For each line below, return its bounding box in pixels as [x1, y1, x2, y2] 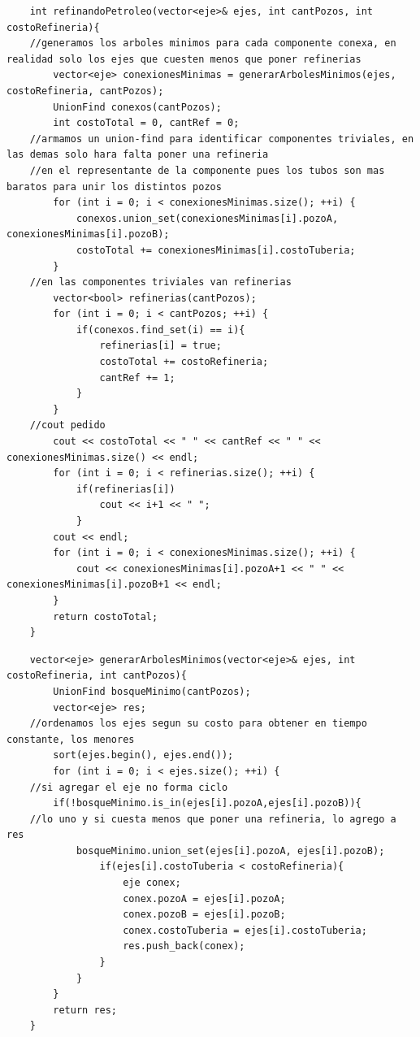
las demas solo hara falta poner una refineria [6, 149, 269, 161]
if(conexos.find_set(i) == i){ [76, 323, 245, 336]
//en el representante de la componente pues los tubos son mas [29, 164, 385, 176]
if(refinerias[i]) [76, 483, 175, 495]
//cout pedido [29, 419, 106, 432]
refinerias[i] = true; [99, 340, 222, 352]
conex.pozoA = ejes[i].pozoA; [123, 892, 286, 905]
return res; [53, 1004, 118, 1016]
